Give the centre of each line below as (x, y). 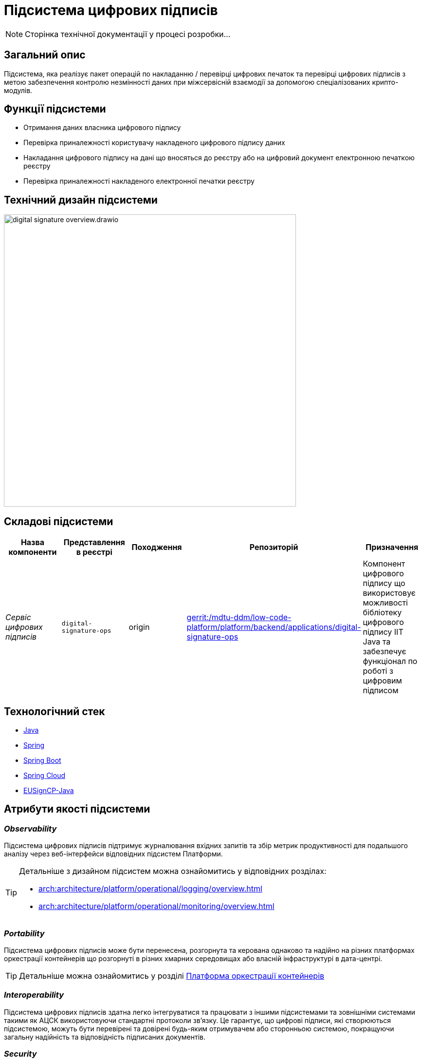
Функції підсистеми (55, 109)
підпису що (384, 583)
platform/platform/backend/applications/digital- (274, 627)
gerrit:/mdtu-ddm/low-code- (239, 617)
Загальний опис (45, 55)
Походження (157, 547)
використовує (389, 593)
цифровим (382, 681)
